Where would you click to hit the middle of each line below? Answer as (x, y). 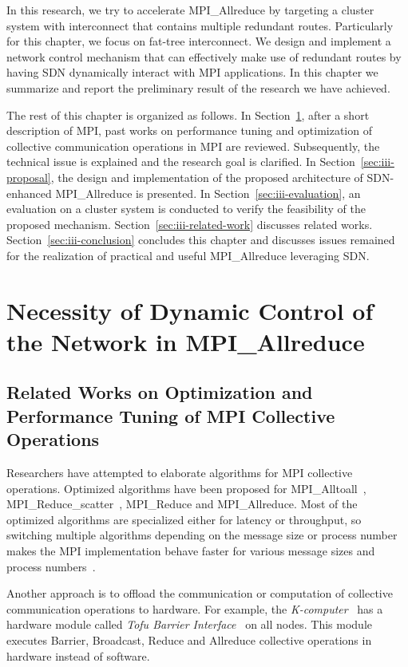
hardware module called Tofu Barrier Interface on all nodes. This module (190, 624)
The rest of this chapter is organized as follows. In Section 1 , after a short (188, 114)
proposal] (29, 177)
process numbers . (51, 566)
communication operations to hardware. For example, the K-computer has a (195, 608)
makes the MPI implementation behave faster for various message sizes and (191, 551)
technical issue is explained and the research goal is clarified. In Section (181, 162)
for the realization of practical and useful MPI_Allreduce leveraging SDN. (188, 255)
